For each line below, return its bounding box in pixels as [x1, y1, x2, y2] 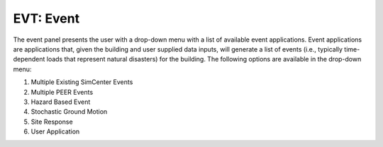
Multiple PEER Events [30, 88, 94, 96]
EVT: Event [13, 11, 80, 26]
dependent [13, 55, 45, 64]
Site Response [30, 117, 74, 126]
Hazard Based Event [30, 98, 91, 106]
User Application [30, 127, 80, 136]
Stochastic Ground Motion [30, 107, 108, 116]
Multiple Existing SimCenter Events [30, 78, 133, 86]
